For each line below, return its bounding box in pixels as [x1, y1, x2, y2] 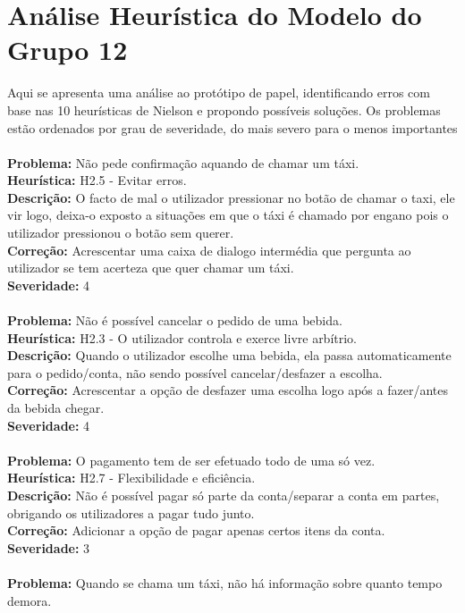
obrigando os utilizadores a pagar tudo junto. [7, 503, 255, 522]
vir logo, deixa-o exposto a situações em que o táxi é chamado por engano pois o [7, 206, 449, 224]
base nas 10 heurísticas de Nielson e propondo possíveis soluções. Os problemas [7, 100, 441, 119]
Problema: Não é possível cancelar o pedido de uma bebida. [7, 311, 342, 330]
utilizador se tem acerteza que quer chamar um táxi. [7, 258, 294, 277]
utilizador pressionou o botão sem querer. [7, 223, 234, 242]
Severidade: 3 [7, 538, 90, 557]
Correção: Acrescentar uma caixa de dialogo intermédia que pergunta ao [7, 240, 411, 259]
